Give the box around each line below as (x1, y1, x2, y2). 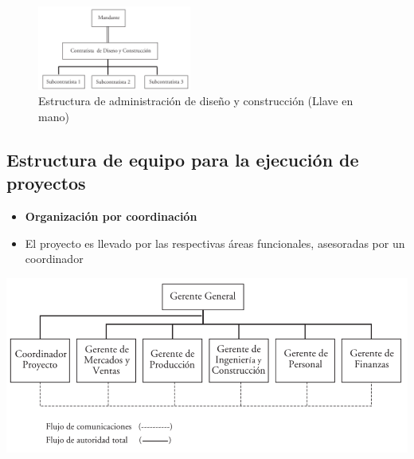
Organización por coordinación (25, 208, 197, 225)
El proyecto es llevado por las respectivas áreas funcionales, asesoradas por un (25, 234, 405, 251)
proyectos (6, 171, 86, 195)
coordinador (25, 250, 84, 267)
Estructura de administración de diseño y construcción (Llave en (38, 92, 353, 109)
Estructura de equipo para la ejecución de (6, 147, 359, 171)
